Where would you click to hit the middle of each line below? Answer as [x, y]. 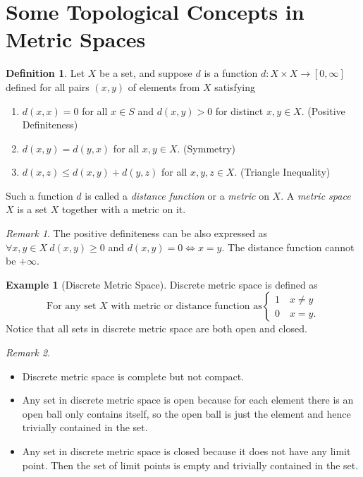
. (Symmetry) [207, 148]
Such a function [39, 195]
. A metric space [316, 195]
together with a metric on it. [124, 209]
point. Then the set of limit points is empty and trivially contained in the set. [190, 465]
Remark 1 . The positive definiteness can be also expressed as [137, 233]
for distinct [239, 110]
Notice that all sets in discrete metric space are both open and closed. [156, 328]
